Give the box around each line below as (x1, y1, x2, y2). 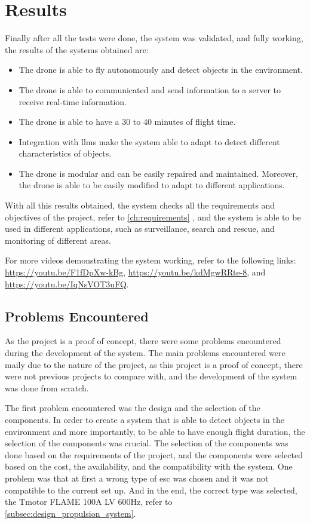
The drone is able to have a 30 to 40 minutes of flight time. (19, 115, 236, 128)
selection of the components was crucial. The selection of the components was (5, 437, 288, 449)
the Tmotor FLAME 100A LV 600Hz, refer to (5, 495, 173, 508)
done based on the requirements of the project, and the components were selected (5, 448, 303, 461)
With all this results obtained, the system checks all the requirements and (5, 199, 275, 212)
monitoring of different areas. (5, 234, 111, 246)
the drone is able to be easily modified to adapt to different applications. (19, 179, 285, 191)
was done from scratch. (5, 381, 89, 394)
